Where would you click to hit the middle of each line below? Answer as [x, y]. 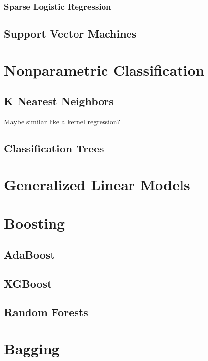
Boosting [35, 223]
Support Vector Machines [70, 34]
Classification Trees [54, 148]
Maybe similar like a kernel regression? [62, 122]
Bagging [32, 348]
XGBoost [28, 283]
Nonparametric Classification [104, 70]
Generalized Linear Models [97, 184]
